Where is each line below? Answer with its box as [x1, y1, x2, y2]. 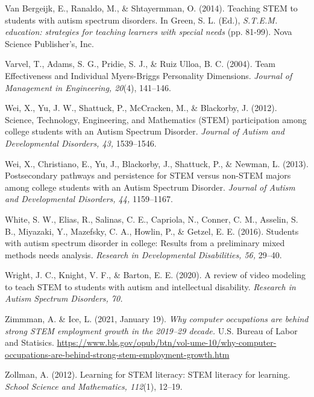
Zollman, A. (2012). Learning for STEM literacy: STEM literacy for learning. [5, 368, 290, 381]
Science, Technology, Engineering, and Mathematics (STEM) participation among [5, 113, 307, 125]
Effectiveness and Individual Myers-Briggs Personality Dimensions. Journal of [5, 69, 292, 81]
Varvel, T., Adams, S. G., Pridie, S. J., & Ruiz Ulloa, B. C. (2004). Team [5, 57, 276, 70]
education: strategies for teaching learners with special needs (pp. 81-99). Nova [5, 25, 292, 38]
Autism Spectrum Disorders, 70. [5, 292, 123, 305]
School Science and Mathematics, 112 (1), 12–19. [5, 380, 183, 393]
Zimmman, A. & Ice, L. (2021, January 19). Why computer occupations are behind [5, 313, 309, 325]
